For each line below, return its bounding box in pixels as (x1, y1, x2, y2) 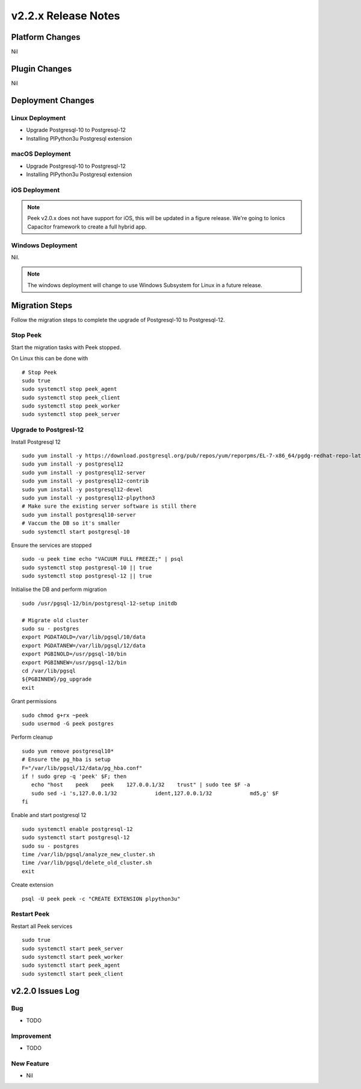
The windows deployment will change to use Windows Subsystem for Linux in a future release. (27, 281, 263, 289)
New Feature (11, 1059, 49, 1067)
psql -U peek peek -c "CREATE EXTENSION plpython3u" (22, 895, 180, 902)
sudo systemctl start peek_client (22, 970, 123, 977)
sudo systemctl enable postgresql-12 (22, 825, 134, 832)
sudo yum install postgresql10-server (22, 511, 137, 518)
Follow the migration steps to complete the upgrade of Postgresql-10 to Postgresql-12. (11, 316, 225, 323)
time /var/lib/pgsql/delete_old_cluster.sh (22, 859, 152, 866)
